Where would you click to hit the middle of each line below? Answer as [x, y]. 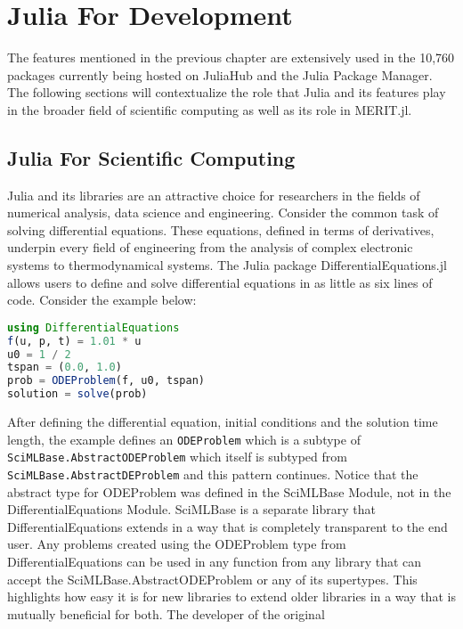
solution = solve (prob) [77, 394]
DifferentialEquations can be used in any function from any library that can [215, 562]
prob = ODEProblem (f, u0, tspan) [106, 381]
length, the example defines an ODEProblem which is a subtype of [184, 439]
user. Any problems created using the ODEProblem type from [177, 544]
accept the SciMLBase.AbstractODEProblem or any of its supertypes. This [212, 579]
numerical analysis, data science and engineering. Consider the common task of [223, 212]
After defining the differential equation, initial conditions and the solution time [223, 422]
